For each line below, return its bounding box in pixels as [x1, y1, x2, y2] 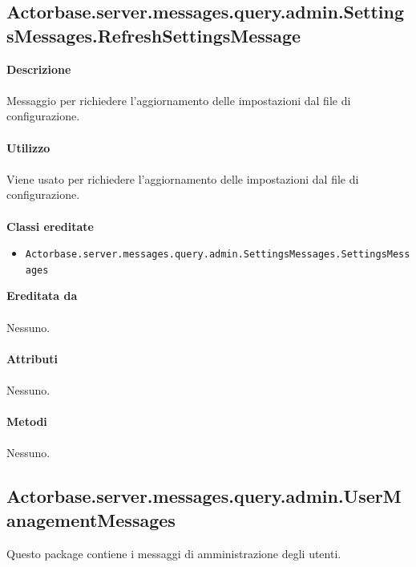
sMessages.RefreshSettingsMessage [6, 22, 301, 47]
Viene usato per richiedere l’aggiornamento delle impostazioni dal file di [6, 170, 359, 187]
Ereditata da [6, 287, 78, 304]
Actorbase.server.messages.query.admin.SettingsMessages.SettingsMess [25, 249, 410, 261]
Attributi [6, 350, 58, 367]
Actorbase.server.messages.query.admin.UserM [6, 484, 402, 508]
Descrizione [6, 60, 71, 77]
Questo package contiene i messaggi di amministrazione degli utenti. [6, 545, 341, 561]
